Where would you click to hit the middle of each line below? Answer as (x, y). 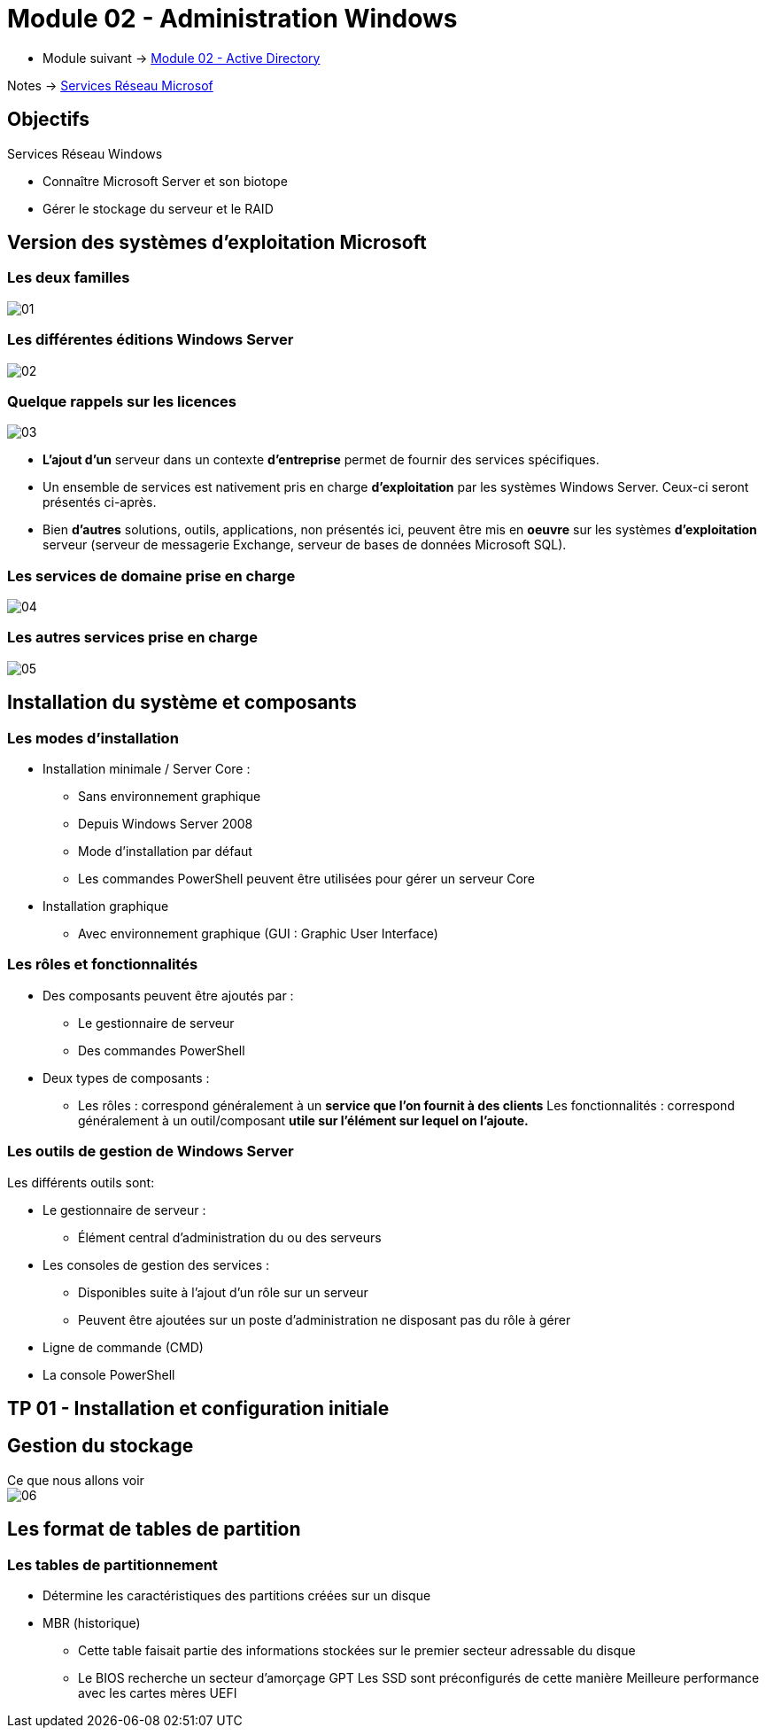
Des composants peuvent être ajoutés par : (168, 995)
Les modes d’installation (93, 738)
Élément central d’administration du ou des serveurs (230, 1237)
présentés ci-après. (100, 502)
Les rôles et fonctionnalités (103, 965)
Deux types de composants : (126, 1078)
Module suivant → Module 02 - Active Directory (182, 58)
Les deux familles (69, 278)
